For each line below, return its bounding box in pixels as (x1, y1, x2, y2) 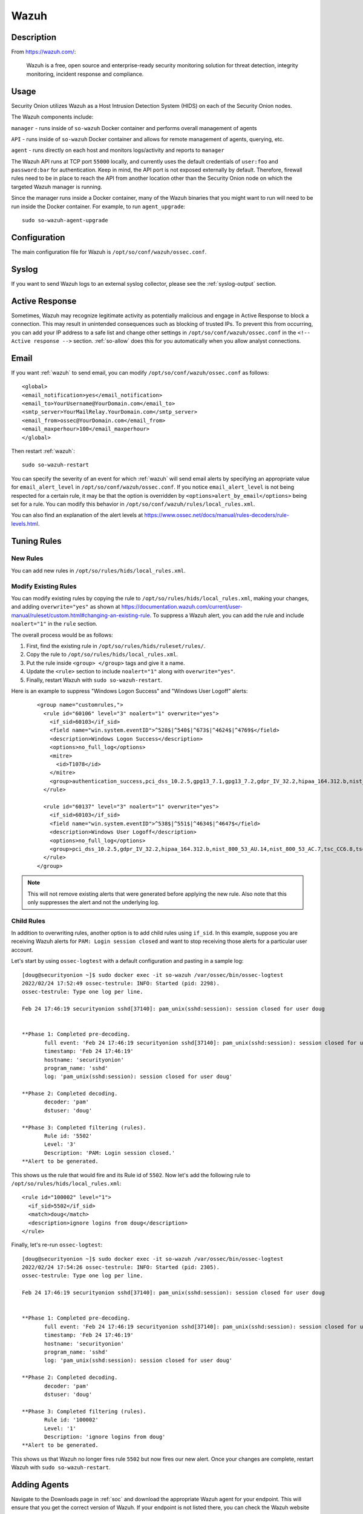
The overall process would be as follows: (11, 631, 113, 638)
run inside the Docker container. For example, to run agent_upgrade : (11, 203, 186, 210)
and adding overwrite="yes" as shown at (11, 603, 120, 610)
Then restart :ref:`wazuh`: (11, 447, 75, 454)
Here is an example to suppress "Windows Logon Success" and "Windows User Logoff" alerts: (11, 687, 248, 695)
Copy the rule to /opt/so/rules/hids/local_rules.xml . (26, 651, 178, 658)
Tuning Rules (11, 536, 62, 546)
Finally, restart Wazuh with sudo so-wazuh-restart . (26, 676, 163, 684)
